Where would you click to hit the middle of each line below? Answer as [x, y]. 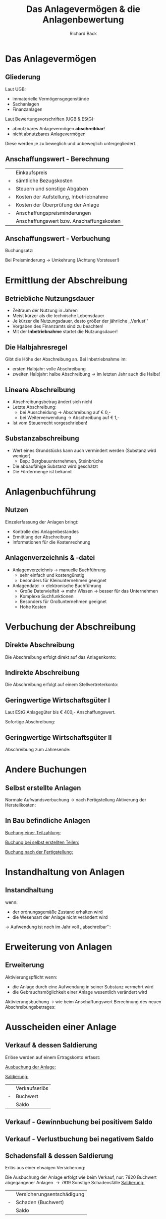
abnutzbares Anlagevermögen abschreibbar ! [58, 128]
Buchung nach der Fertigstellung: [39, 852]
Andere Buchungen [46, 770]
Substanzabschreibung [42, 438]
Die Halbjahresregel [36, 347]
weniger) [21, 455]
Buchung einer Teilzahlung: [33, 832]
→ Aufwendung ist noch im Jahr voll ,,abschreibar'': [58, 927]
